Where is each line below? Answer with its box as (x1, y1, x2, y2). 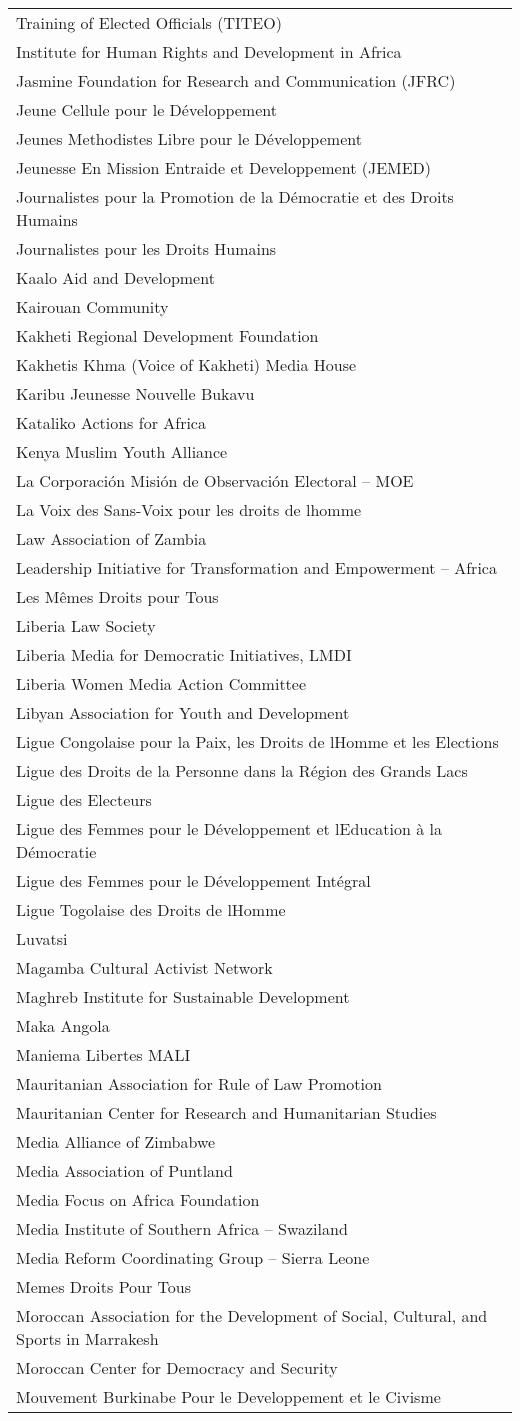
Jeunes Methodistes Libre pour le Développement (16, 127, 362, 150)
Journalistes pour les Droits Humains (16, 237, 277, 260)
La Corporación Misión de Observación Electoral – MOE (16, 469, 414, 492)
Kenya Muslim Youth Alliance (16, 440, 228, 463)
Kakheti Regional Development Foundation (16, 324, 319, 347)
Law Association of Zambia (16, 527, 207, 550)
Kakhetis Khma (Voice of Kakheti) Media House (16, 353, 357, 376)
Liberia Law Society (16, 614, 156, 637)
